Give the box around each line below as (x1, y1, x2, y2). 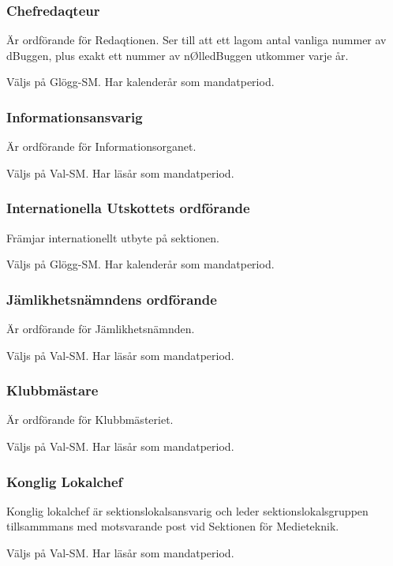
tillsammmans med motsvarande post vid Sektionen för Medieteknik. (6, 518, 339, 534)
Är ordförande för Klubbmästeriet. (6, 411, 174, 428)
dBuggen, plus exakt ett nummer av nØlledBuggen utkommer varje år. (6, 47, 349, 63)
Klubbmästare (6, 380, 99, 400)
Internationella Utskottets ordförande (6, 198, 250, 218)
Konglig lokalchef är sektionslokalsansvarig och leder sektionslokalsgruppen (6, 502, 369, 519)
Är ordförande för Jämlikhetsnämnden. (6, 320, 195, 337)
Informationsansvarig (6, 107, 143, 126)
